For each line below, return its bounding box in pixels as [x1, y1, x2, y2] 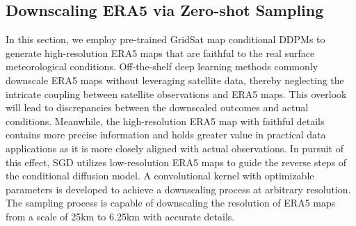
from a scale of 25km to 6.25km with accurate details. [6, 209, 235, 223]
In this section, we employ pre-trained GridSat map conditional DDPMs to [6, 32, 325, 47]
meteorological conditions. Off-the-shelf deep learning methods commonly [6, 59, 318, 74]
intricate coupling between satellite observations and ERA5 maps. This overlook [6, 86, 347, 101]
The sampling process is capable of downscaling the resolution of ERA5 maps [6, 195, 336, 210]
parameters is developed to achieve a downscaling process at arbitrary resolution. [6, 181, 351, 196]
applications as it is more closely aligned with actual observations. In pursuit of [6, 140, 343, 155]
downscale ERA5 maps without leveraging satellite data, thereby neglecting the [6, 72, 344, 87]
